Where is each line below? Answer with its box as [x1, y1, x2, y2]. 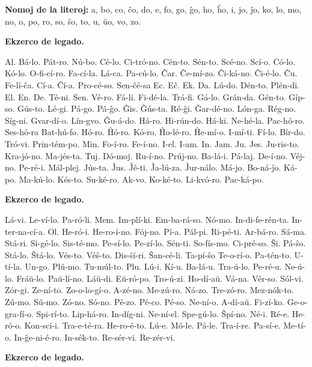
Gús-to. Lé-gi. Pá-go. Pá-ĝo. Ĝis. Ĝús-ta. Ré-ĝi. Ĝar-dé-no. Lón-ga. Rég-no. [17, 102, 296, 115]
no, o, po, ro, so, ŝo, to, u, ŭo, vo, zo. [5, 14, 141, 27]
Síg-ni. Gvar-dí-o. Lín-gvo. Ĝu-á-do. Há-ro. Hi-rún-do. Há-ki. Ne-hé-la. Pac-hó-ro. [5, 114, 305, 126]
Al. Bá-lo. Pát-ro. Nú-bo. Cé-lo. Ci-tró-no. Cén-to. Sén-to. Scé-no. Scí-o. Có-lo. [5, 55, 296, 67]
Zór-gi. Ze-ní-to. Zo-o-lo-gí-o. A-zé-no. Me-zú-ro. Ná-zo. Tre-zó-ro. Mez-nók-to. [5, 284, 294, 296]
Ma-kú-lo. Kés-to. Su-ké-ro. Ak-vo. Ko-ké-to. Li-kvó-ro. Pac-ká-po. [19, 172, 264, 185]
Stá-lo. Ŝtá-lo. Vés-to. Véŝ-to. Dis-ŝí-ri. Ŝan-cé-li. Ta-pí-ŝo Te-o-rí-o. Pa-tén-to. [5, 248, 292, 261]
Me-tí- [283, 319, 306, 332]
